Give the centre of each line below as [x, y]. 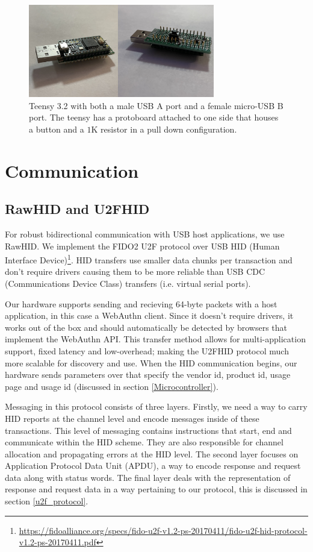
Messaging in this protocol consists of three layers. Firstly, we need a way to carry [156, 406]
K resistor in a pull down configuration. [164, 129]
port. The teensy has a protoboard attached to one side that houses [154, 117]
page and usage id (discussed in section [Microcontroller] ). [112, 386]
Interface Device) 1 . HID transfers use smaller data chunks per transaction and [149, 259]
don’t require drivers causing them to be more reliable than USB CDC [135, 271]
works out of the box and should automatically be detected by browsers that [146, 327]
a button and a [57, 129]
